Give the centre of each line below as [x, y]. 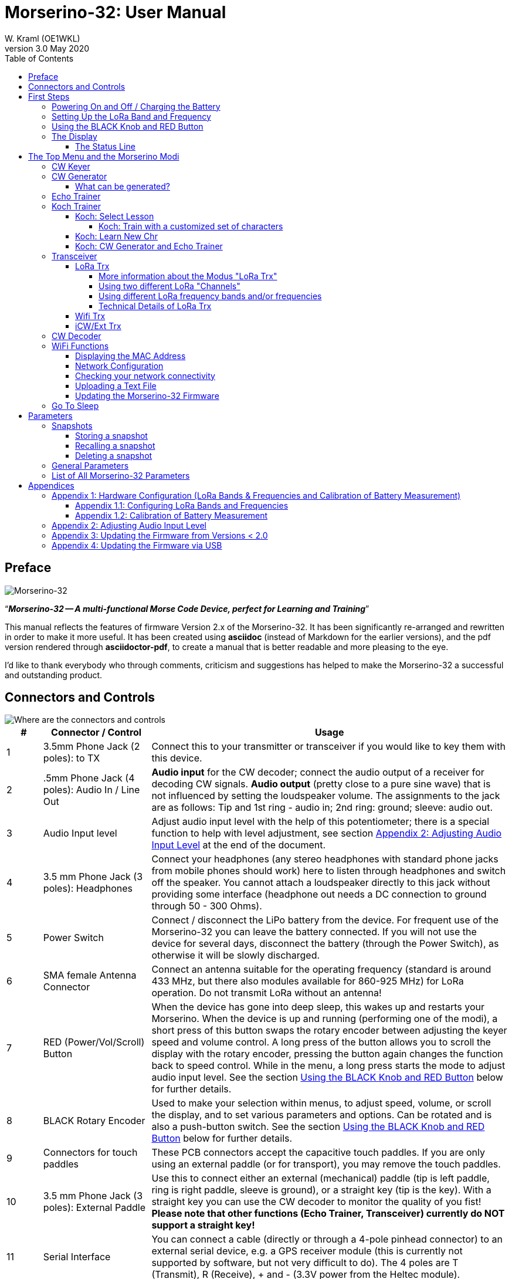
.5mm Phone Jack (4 [89, 778]
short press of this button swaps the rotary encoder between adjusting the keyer [329, 1031]
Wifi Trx [90, 316]
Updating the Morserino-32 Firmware [147, 395]
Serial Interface [77, 1257]
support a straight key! [203, 1225]
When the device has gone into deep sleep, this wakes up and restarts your [318, 1007]
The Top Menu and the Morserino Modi [104, 156]
